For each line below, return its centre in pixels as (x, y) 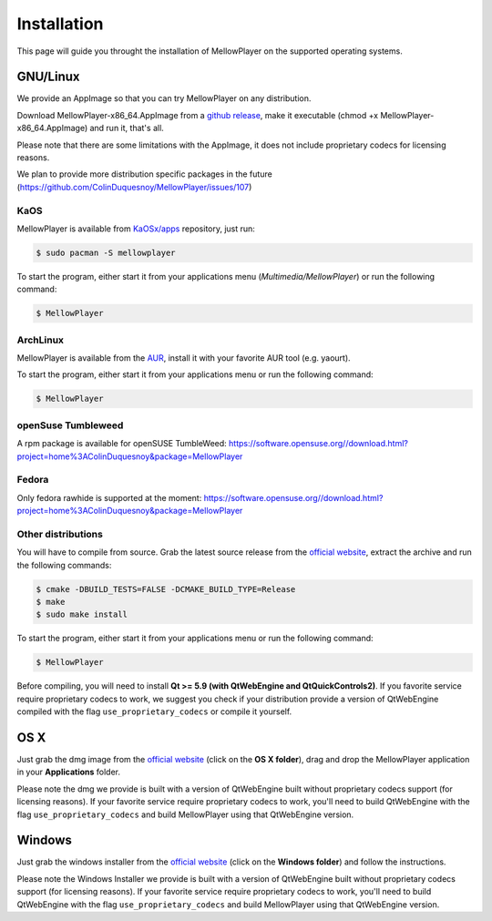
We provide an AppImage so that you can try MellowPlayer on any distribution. (164, 98)
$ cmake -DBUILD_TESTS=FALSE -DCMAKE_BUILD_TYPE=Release (166, 589)
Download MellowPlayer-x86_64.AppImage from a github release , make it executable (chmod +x (198, 115)
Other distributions (60, 534)
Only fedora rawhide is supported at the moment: (109, 497)
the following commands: (64, 565)
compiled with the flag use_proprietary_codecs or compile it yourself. (154, 711)
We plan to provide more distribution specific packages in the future (144, 174)
